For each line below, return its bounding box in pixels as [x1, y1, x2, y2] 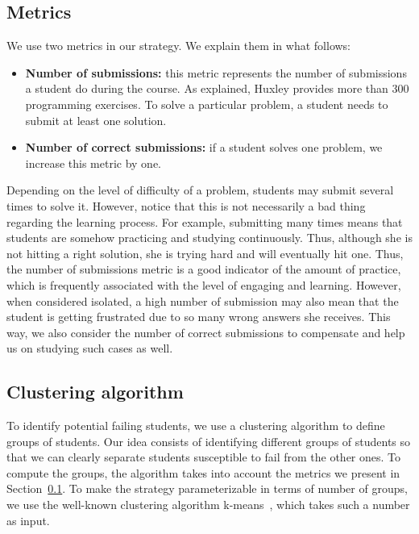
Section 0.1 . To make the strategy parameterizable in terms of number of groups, [6, 480, 408, 497]
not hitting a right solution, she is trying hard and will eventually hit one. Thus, [6, 244, 404, 261]
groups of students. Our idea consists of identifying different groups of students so [6, 432, 411, 449]
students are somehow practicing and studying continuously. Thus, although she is [6, 229, 413, 246]
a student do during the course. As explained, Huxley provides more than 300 [25, 80, 409, 97]
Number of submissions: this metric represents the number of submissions [25, 64, 407, 81]
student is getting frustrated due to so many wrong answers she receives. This [6, 308, 391, 325]
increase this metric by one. [25, 154, 162, 171]
